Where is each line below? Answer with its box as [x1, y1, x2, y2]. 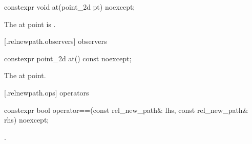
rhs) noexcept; [4, 114, 49, 125]
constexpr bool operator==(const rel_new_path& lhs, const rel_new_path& [4, 104, 248, 115]
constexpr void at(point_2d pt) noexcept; [4, 2, 135, 12]
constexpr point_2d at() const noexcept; [4, 53, 132, 63]
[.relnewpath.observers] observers [4, 36, 107, 46]
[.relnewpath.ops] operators [4, 87, 89, 98]
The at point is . [4, 18, 56, 29]
